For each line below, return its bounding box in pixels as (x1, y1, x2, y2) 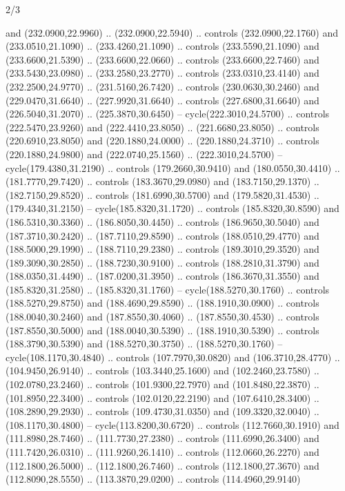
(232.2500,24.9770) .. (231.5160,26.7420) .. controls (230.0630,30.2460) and (6, 79, 319, 93)
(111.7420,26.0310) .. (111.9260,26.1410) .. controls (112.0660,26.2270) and (6, 445, 319, 459)
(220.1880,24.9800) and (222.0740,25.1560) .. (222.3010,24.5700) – (6, 146, 283, 161)
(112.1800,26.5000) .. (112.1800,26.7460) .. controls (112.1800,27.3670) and (6, 458, 319, 472)
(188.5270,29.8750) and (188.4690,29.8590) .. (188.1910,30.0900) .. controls (6, 296, 319, 310)
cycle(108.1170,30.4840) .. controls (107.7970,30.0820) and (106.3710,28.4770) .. (6, 349, 340, 364)
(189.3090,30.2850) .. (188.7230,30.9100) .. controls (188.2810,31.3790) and (6, 255, 319, 269)
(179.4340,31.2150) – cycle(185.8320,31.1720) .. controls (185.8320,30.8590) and (6, 201, 339, 215)
